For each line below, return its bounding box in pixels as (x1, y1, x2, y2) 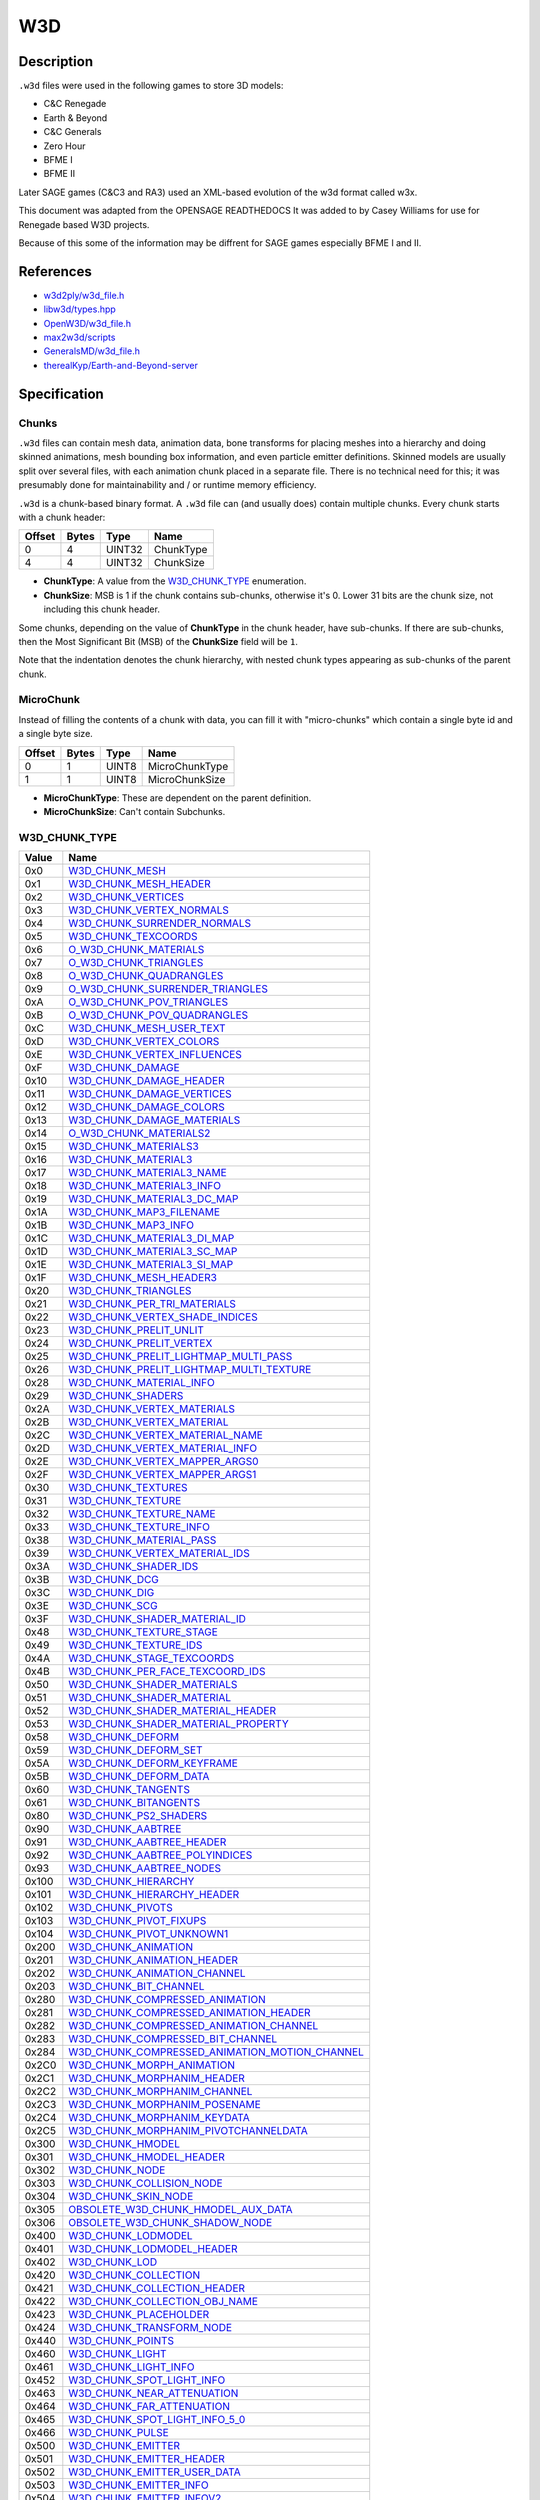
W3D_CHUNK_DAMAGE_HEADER (68, 1074, 225, 1088)
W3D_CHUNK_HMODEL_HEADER (68, 2150, 225, 2164)
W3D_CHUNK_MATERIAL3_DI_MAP (68, 1231, 235, 1245)
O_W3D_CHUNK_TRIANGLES (68, 956, 204, 970)
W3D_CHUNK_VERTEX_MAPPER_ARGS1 (68, 1468, 257, 1482)
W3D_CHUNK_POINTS (68, 2334, 175, 2348)
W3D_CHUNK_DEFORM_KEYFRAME (68, 1756, 239, 1770)
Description (18, 53, 94, 70)
